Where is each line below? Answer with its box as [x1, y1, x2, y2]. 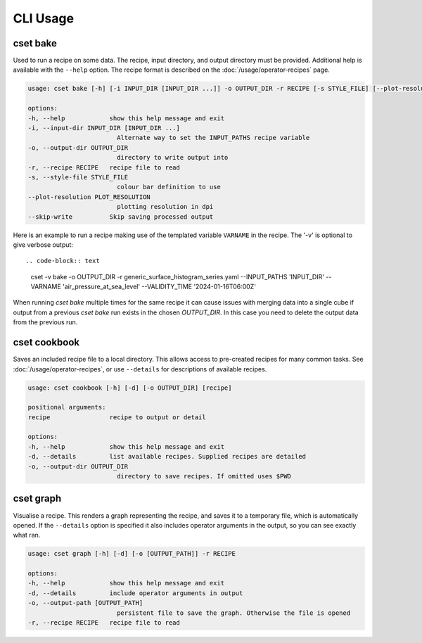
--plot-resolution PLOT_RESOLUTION [27, 193, 151, 200]
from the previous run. [13, 318, 78, 326]
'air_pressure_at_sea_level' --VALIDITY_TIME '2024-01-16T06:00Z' [62, 282, 257, 291]
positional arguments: [27, 403, 106, 412]
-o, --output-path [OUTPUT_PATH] [27, 599, 143, 607]
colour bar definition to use [116, 183, 221, 191]
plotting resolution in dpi [116, 203, 214, 211]
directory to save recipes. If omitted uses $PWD [116, 472, 292, 480]
